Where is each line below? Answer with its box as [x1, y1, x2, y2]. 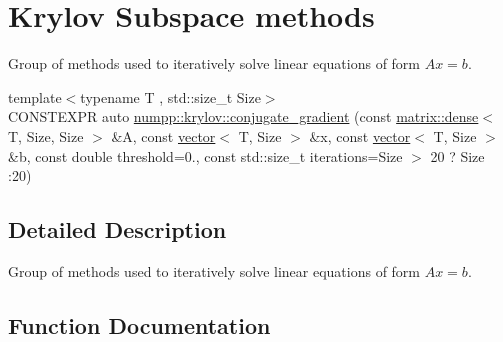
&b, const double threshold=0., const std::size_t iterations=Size [8, 145, 403, 166]
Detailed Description [8, 214, 227, 245]
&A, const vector [111, 125, 216, 146]
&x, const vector [309, 125, 411, 146]
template [8, 86, 62, 107]
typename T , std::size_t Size [80, 86, 261, 107]
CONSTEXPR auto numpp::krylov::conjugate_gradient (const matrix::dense [8, 106, 479, 127]
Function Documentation [8, 309, 271, 340]
